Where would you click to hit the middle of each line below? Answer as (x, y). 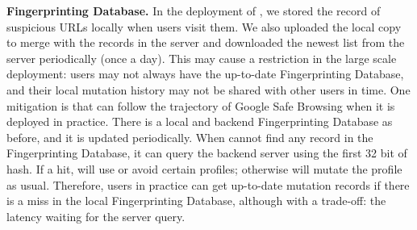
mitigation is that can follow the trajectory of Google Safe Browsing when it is (201, 105)
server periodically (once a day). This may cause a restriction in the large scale (202, 58)
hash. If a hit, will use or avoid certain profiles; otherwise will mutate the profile (204, 168)
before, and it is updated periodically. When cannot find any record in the (190, 137)
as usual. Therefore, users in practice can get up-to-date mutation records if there (208, 184)
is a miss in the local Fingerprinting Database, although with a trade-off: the (196, 201)
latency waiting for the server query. (96, 216)
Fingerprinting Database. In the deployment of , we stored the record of (194, 10)
